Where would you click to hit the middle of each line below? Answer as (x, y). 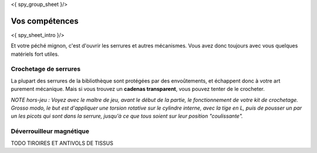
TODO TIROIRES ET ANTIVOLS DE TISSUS (62, 143)
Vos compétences (45, 21)
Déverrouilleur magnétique (50, 131)
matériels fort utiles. (35, 54)
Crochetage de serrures (46, 69)
